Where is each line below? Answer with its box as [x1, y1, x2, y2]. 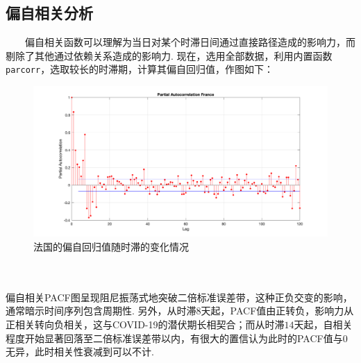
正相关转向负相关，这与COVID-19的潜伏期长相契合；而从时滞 [6, 316, 285, 331]
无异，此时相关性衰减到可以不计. [6, 344, 154, 359]
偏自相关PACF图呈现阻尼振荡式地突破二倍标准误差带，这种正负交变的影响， [6, 289, 353, 304]
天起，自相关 [294, 316, 353, 331]
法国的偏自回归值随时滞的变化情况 [33, 239, 189, 254]
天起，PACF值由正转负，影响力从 [201, 303, 354, 318]
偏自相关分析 [6, 2, 93, 24]
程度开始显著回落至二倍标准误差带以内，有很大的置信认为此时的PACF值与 [6, 330, 343, 345]
